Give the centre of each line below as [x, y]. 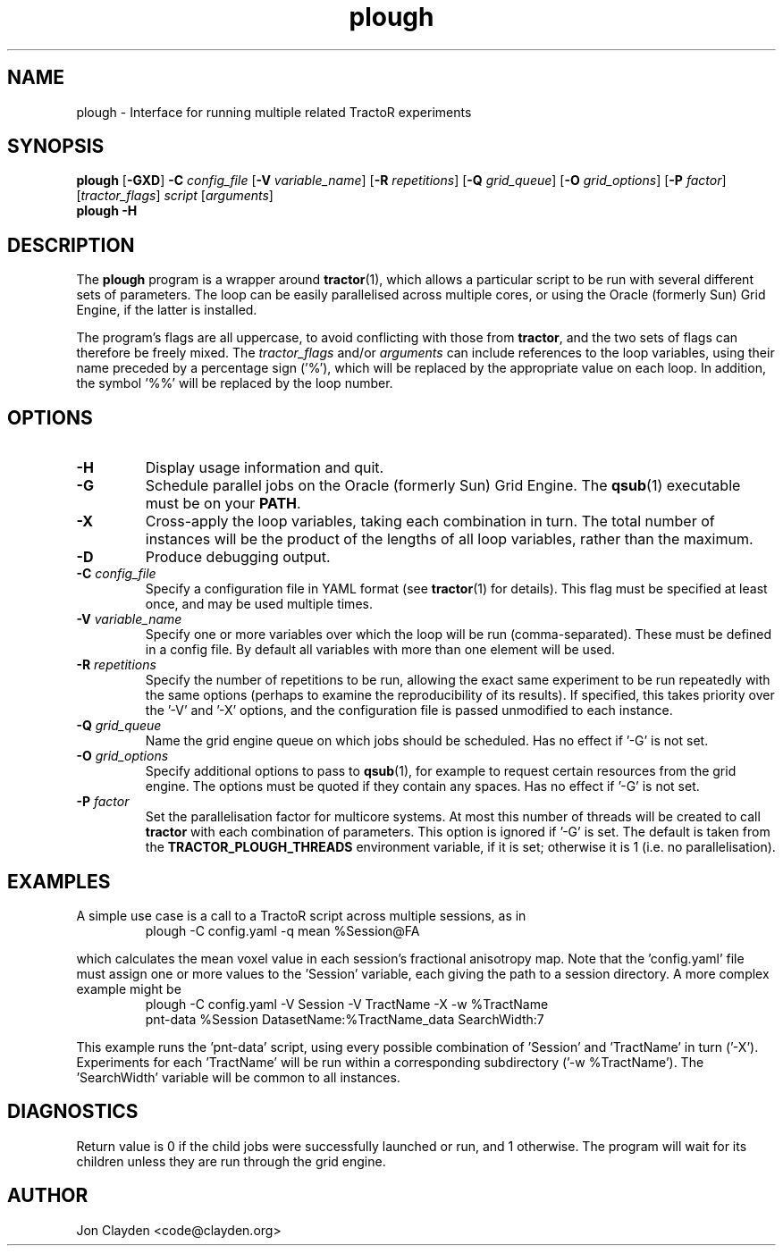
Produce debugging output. [238, 557]
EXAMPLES [59, 881]
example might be [129, 988]
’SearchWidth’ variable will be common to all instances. [238, 1077]
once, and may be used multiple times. [259, 604]
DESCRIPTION [71, 245]
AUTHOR [48, 1196]
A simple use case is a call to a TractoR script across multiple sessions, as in [301, 915]
